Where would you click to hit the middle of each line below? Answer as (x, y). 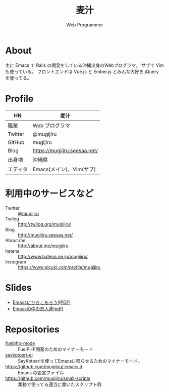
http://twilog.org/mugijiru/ (45, 224)
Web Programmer (85, 25)
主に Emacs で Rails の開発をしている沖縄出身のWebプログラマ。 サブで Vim (84, 65)
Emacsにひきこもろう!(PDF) (42, 302)
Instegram (16, 262)
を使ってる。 (18, 78)
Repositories (32, 329)
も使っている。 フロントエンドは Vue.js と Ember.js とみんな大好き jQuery (82, 71)
